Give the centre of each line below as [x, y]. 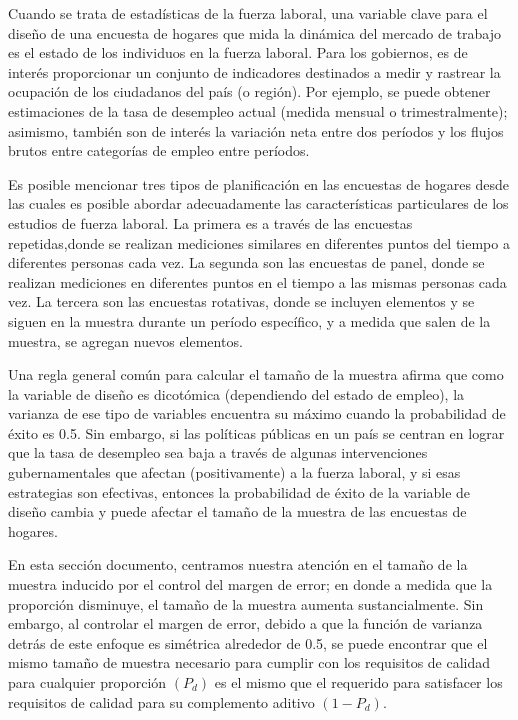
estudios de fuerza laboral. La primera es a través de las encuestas [210, 222]
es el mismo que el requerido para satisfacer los [358, 682]
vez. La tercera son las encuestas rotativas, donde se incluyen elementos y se [241, 301]
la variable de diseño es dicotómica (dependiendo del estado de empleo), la [236, 393]
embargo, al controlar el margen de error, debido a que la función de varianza [245, 623]
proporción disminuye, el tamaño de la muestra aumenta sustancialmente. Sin [246, 603]
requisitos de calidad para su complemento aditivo [161, 701]
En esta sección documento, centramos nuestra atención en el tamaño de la [238, 564]
